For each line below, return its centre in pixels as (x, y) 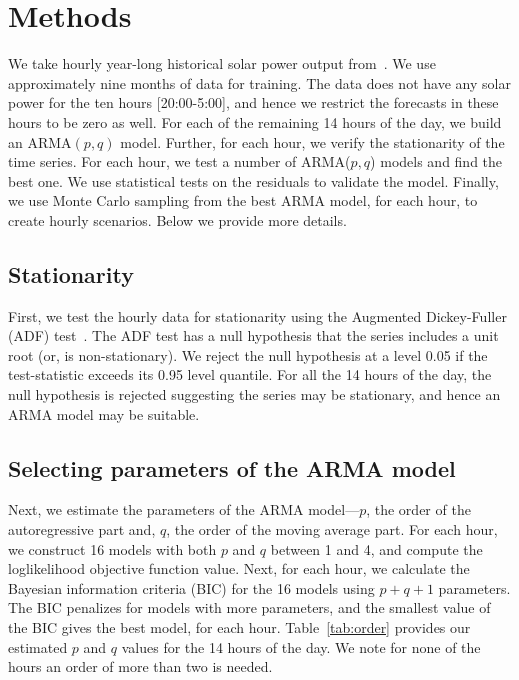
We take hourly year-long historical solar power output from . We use (222, 63)
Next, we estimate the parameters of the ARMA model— (184, 509)
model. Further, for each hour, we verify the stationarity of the (312, 141)
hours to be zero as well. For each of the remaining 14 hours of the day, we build (255, 121)
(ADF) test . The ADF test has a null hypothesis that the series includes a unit (253, 335)
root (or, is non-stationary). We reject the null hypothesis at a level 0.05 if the (248, 354)
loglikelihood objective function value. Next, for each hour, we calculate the (239, 568)
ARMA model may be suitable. (104, 413)
